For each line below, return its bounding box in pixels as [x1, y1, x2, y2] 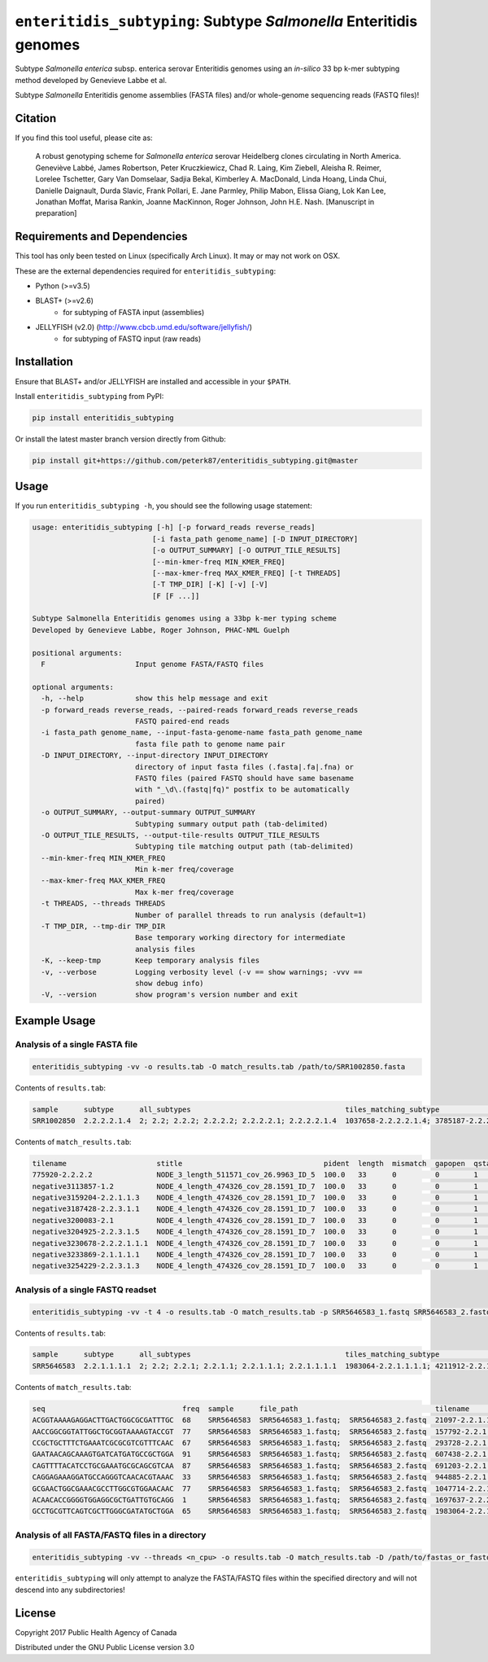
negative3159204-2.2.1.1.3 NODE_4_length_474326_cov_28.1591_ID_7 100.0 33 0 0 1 [32, 1193, 479, 1203]
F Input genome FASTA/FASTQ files [41, 660, 264, 669]
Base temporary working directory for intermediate [134, 933, 346, 942]
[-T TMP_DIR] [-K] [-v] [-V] [151, 580, 268, 590]
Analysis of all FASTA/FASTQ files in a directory [15, 1529, 207, 1541]
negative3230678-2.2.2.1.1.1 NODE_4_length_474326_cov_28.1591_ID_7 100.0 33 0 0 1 [32, 1239, 479, 1248]
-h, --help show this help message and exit [41, 694, 268, 704]
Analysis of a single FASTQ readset [15, 1283, 157, 1295]
